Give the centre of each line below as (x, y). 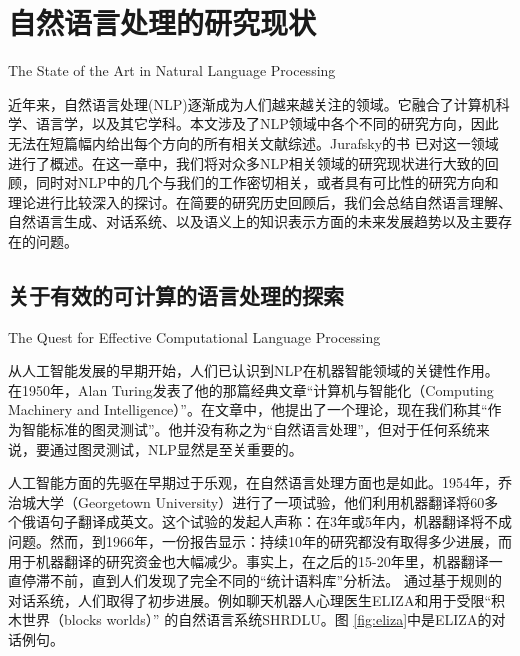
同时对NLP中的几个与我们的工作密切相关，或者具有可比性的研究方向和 (267, 182)
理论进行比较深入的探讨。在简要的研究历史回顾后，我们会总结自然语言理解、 (260, 201)
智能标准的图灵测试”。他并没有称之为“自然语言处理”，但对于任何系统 (248, 429)
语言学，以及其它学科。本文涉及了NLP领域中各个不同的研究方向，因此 (267, 123)
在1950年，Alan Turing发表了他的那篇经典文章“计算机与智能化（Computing (251, 389)
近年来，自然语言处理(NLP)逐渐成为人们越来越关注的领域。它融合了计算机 (252, 103)
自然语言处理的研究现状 (162, 22)
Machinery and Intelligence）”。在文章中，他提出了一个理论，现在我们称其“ (248, 409)
